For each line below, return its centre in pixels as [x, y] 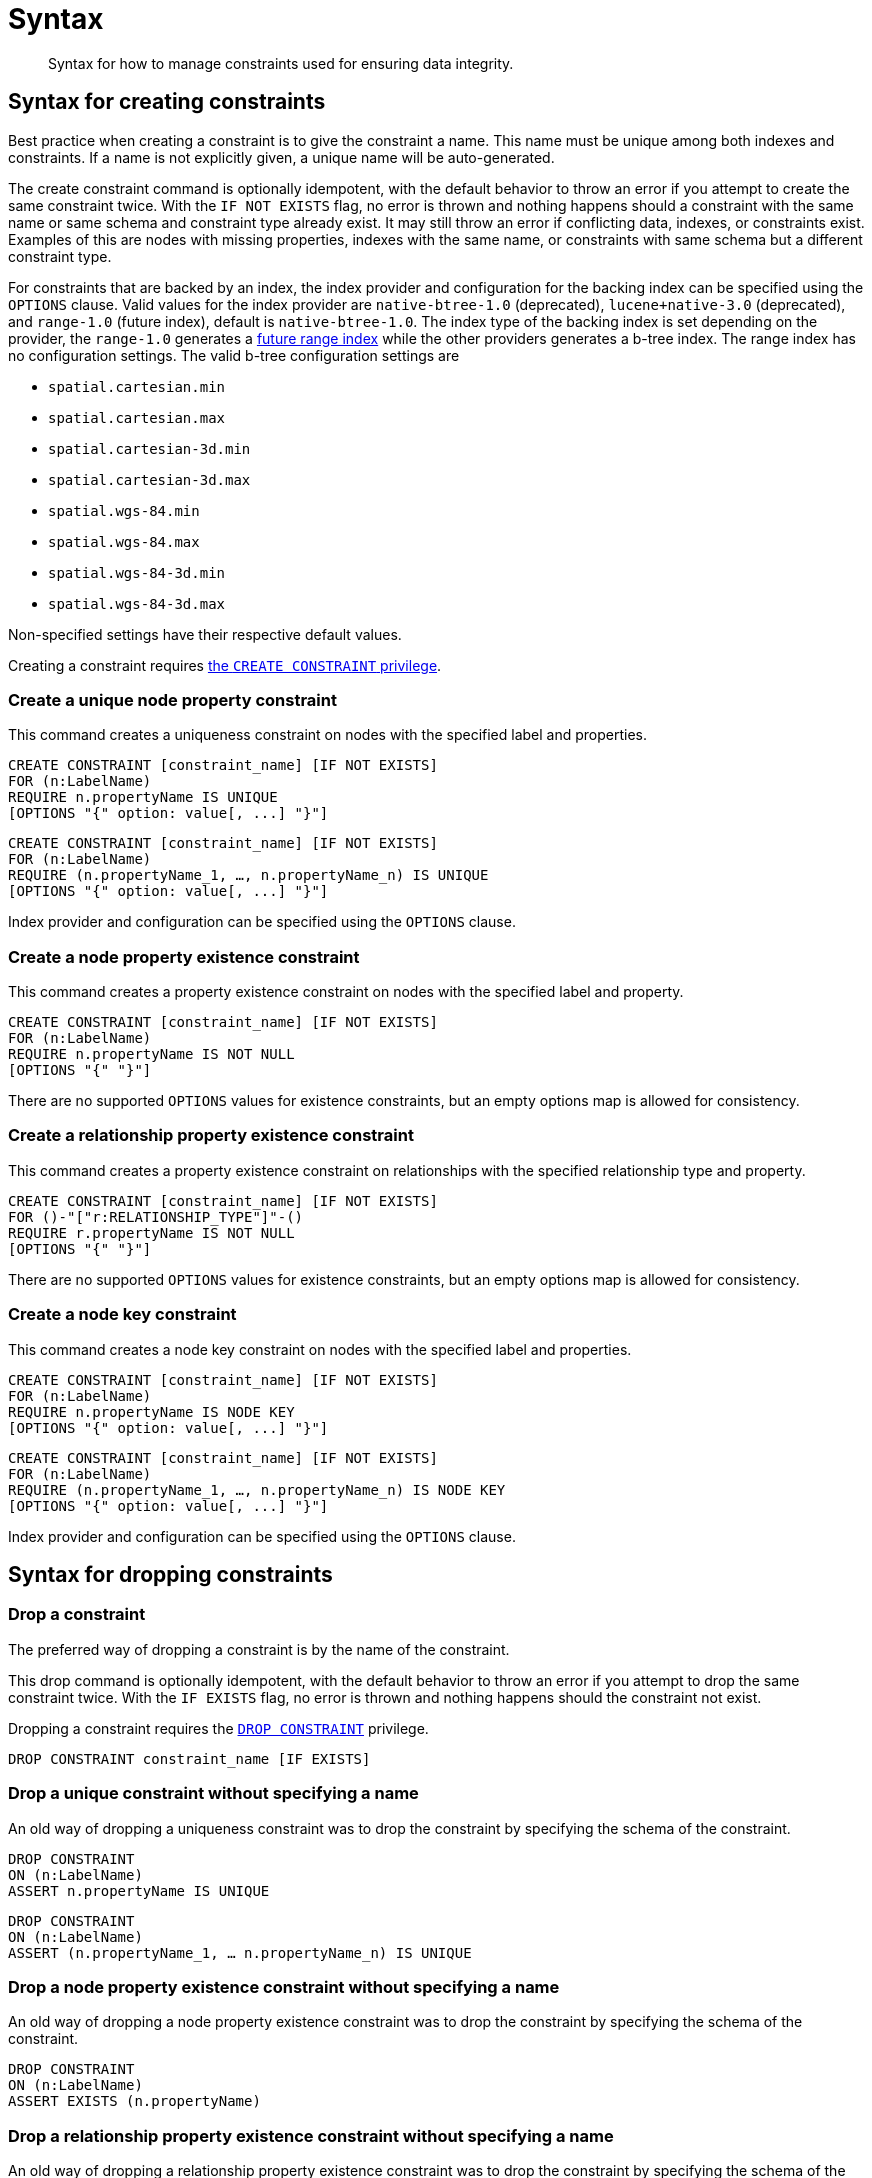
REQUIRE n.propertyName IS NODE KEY [151, 1411]
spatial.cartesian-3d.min [149, 448]
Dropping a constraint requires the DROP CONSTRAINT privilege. [218, 1728]
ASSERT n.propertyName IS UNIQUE [139, 1890]
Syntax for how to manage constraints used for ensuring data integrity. [281, 63]
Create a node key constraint [122, 1314]
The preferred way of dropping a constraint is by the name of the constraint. [259, 1649]
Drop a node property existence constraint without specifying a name [284, 1986]
